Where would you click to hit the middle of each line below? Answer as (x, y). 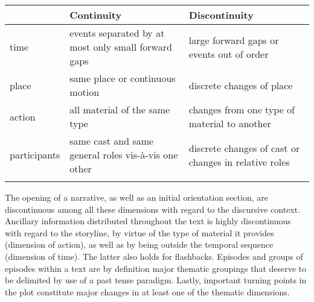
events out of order (229, 54)
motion (85, 92)
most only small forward (121, 47)
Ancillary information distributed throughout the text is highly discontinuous (148, 221)
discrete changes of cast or (244, 148)
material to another (230, 123)
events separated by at (117, 33)
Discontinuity (221, 15)
